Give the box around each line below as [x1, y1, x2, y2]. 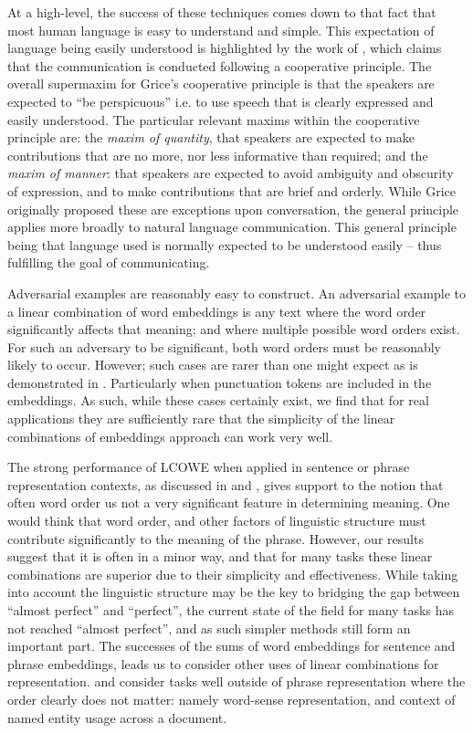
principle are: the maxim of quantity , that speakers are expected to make [7, 128, 415, 147]
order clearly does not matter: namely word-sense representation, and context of [7, 689, 456, 708]
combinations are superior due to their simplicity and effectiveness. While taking [7, 564, 458, 583]
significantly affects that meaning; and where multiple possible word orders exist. [7, 319, 460, 339]
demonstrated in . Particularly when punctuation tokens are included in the [7, 372, 432, 392]
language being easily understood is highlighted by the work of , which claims [7, 38, 442, 58]
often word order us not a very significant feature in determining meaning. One [7, 493, 450, 512]
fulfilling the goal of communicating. [7, 253, 210, 272]
